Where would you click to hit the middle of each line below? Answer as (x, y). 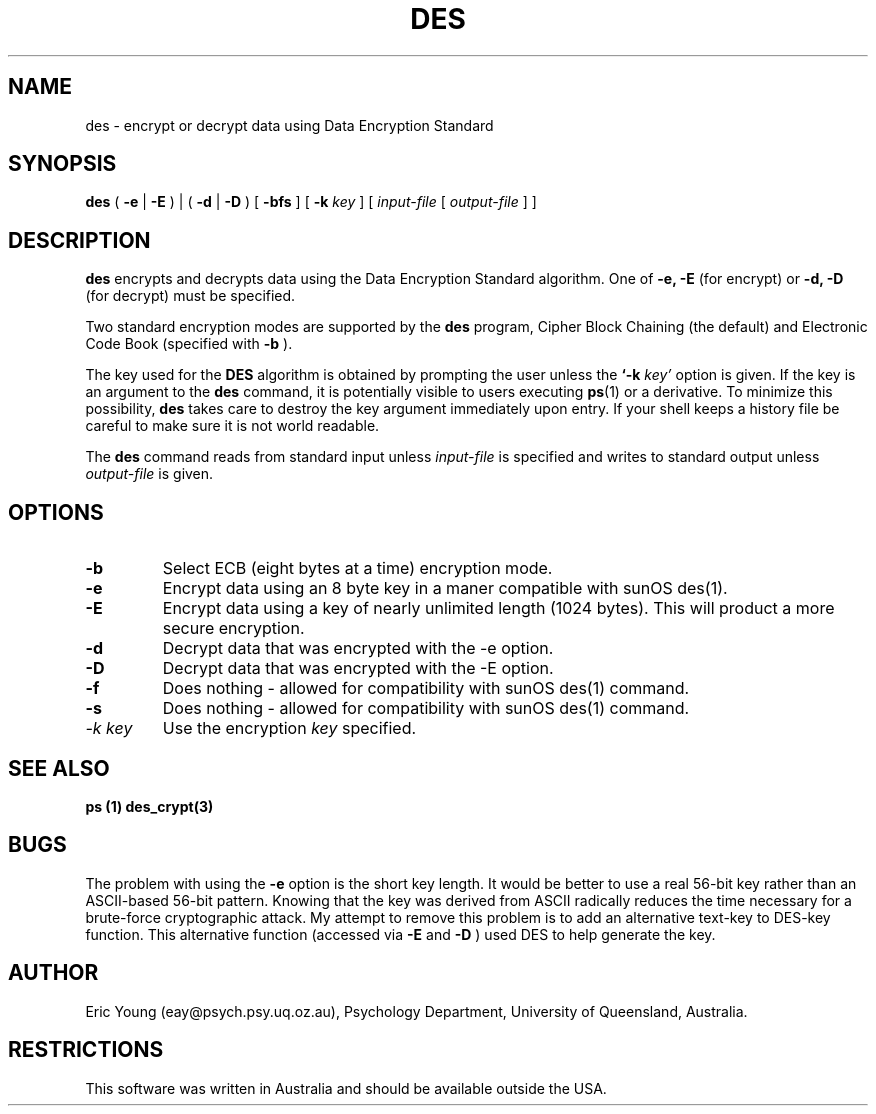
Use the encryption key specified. (289, 728)
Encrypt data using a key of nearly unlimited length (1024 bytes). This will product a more (498, 608)
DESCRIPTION (79, 240)
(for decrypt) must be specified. (190, 296)
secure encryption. (233, 628)
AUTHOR (53, 973)
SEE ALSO (59, 768)
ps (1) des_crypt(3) (149, 806)
